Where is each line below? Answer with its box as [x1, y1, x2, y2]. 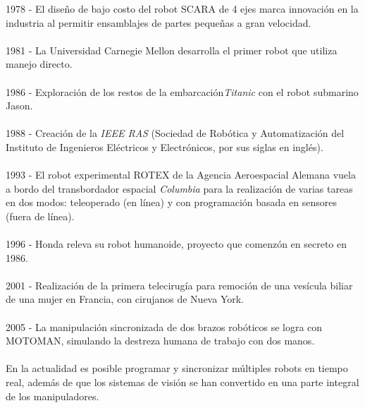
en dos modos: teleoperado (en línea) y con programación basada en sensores [6, 195, 337, 210]
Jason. [6, 98, 33, 113]
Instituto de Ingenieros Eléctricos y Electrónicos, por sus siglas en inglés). [6, 139, 323, 154]
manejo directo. [6, 56, 73, 71]
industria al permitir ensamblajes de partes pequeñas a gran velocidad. [6, 15, 311, 30]
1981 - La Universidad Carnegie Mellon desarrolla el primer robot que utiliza [6, 42, 338, 57]
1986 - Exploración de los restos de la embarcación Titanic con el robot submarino [6, 84, 359, 99]
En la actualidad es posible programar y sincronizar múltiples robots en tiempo [6, 361, 348, 376]
